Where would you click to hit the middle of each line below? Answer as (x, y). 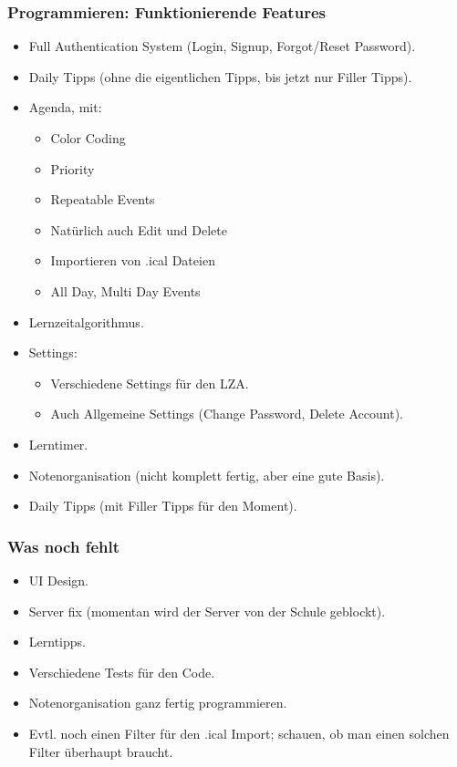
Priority (73, 168)
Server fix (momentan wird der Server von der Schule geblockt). (207, 611)
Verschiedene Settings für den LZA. (150, 383)
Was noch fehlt (64, 546)
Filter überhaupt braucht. (101, 751)
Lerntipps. (57, 642)
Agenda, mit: (65, 107)
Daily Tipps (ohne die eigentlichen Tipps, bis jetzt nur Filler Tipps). (220, 76)
